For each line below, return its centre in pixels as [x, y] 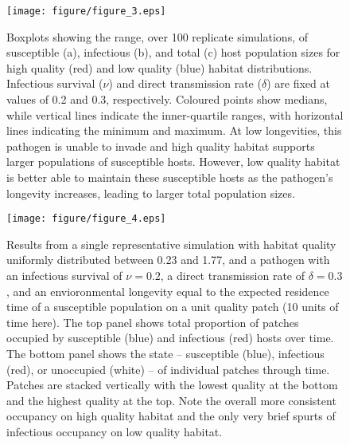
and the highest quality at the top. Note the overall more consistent [171, 400]
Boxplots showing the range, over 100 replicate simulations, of [157, 36]
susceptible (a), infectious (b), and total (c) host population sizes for [173, 52]
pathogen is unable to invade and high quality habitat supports [161, 146]
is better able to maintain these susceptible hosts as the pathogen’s [170, 177]
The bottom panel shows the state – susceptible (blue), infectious [165, 353]
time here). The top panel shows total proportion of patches [153, 322]
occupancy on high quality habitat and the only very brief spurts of [171, 416]
